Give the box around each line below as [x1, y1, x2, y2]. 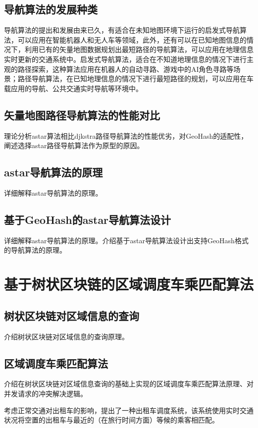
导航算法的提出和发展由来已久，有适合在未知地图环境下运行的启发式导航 [4, 25, 240, 35]
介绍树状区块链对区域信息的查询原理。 [4, 331, 129, 341]
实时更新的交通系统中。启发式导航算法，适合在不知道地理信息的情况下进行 [4, 53, 247, 64]
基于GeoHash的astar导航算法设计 [4, 212, 171, 227]
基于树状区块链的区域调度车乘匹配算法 [4, 274, 254, 294]
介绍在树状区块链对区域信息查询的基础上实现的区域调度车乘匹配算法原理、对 [4, 378, 254, 389]
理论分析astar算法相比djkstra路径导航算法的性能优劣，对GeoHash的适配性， [4, 130, 248, 141]
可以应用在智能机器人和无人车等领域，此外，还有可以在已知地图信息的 [17, 34, 247, 45]
